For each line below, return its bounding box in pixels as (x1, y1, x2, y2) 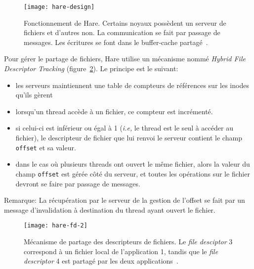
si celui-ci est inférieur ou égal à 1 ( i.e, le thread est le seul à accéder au (15, 123, 233, 133)
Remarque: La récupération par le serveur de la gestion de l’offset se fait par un (4, 195, 245, 205)
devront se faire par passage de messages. (15, 178, 140, 188)
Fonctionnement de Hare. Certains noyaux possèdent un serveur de (24, 17, 226, 28)
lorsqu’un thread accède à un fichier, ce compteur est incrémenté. (15, 106, 213, 116)
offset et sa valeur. (15, 142, 76, 152)
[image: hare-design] (24, 3, 95, 10)
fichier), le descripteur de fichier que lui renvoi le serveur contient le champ (15, 133, 242, 142)
